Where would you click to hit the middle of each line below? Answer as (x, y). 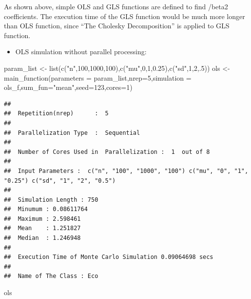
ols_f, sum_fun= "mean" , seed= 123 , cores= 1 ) (68, 87)
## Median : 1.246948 (42, 238)
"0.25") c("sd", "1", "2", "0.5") (60, 181)
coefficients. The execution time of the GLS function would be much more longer (125, 16)
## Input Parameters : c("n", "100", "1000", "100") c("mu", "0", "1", (126, 171)
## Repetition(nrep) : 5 (56, 114)
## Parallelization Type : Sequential (72, 133)
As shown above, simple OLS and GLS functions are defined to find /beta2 (116, 6)
